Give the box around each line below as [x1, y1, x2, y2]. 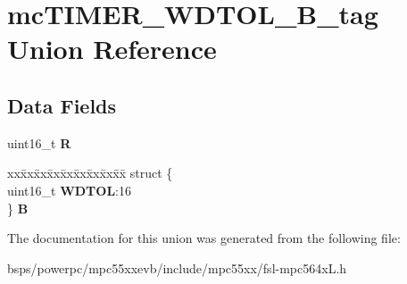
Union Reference [7, 30, 217, 67]
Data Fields [7, 91, 117, 119]
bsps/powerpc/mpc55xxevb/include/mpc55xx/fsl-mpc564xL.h [7, 258, 347, 277]
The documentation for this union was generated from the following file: [7, 229, 401, 247]
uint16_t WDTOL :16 [7, 180, 132, 199]
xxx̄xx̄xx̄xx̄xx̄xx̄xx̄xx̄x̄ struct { [7, 163, 173, 182]
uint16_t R [7, 133, 71, 152]
